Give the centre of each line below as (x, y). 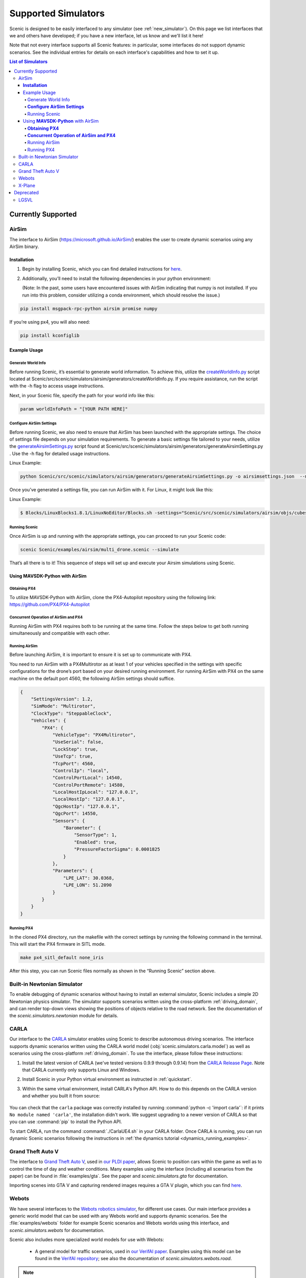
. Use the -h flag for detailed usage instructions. (60, 453)
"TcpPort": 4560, (74, 763)
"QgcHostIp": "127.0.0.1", (86, 806)
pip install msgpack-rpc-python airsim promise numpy (89, 309)
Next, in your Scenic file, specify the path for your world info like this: (82, 395)
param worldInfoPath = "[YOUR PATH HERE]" (74, 409)
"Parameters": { (73, 871)
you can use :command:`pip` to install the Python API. (66, 1122)
